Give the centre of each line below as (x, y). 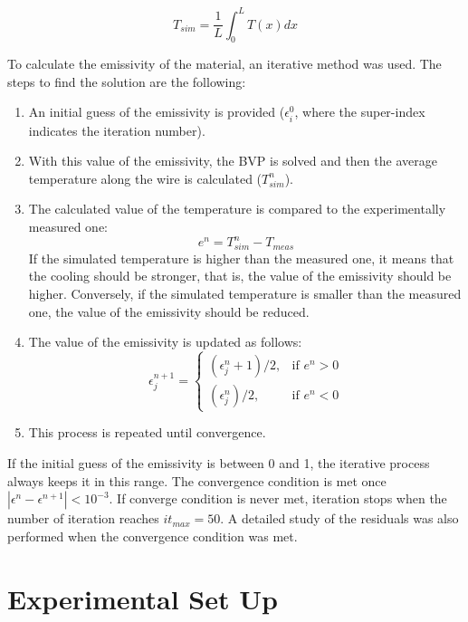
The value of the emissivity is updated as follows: (165, 342)
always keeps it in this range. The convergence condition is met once (197, 480)
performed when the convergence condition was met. (153, 536)
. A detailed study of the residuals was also (339, 518)
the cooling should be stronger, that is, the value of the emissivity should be (240, 276)
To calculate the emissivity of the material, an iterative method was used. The (224, 64)
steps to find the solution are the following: (127, 81)
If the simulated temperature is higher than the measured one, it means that (241, 258)
